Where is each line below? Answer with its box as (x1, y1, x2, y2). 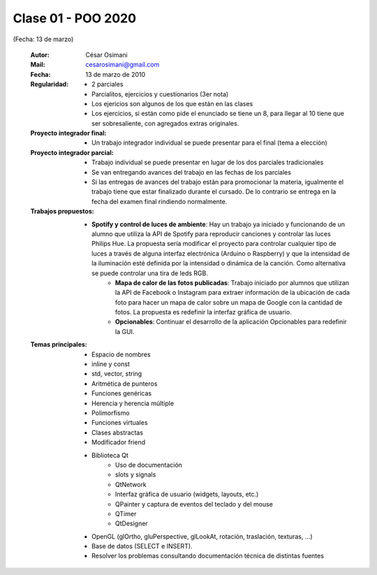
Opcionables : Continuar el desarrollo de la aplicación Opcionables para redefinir (115, 318, 347, 326)
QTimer (115, 509, 137, 518)
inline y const (91, 360, 131, 368)
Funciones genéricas (91, 389, 152, 398)
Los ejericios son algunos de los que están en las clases (91, 99, 253, 108)
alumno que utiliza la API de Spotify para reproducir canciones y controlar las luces (91, 229, 331, 238)
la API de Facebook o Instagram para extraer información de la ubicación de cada (115, 289, 350, 297)
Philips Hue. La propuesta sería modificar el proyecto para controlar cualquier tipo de (91, 240, 337, 248)
